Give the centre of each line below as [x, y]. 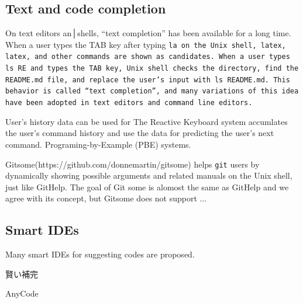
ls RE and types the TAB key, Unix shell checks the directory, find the [152, 69]
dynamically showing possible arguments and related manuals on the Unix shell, [149, 175]
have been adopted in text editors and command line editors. [129, 103]
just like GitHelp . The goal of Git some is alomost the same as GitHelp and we [147, 187]
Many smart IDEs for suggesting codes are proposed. [100, 254]
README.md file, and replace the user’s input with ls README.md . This [148, 80]
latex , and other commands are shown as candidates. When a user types [148, 57]
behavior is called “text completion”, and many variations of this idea [152, 91]
